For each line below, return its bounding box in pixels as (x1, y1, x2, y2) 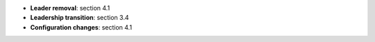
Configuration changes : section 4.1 (30, 23, 132, 31)
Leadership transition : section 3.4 (30, 14, 129, 22)
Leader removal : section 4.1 (30, 4, 110, 12)
